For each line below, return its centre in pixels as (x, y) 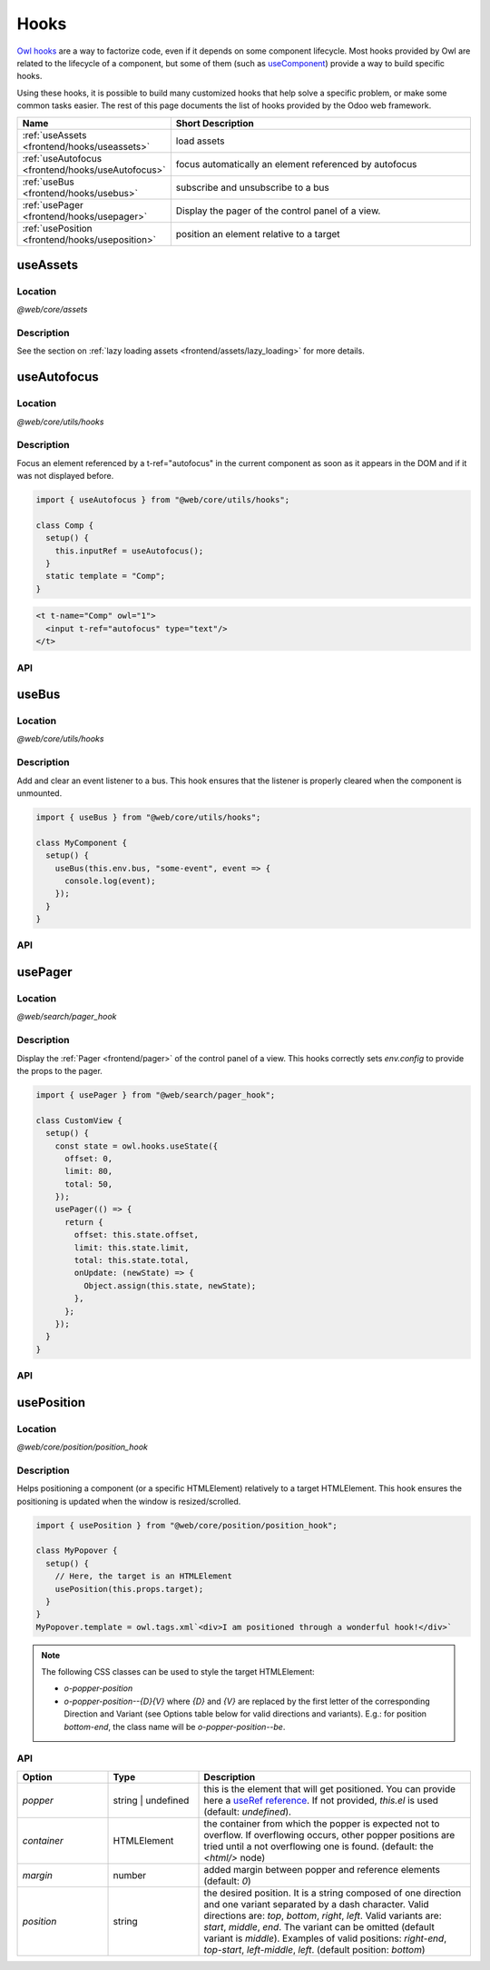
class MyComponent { (81, 842)
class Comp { (65, 525)
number (130, 1875)
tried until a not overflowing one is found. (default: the (319, 1846)
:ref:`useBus (48, 182)
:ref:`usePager (53, 204)
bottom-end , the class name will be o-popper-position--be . (175, 1726)
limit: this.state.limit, (132, 1248)
